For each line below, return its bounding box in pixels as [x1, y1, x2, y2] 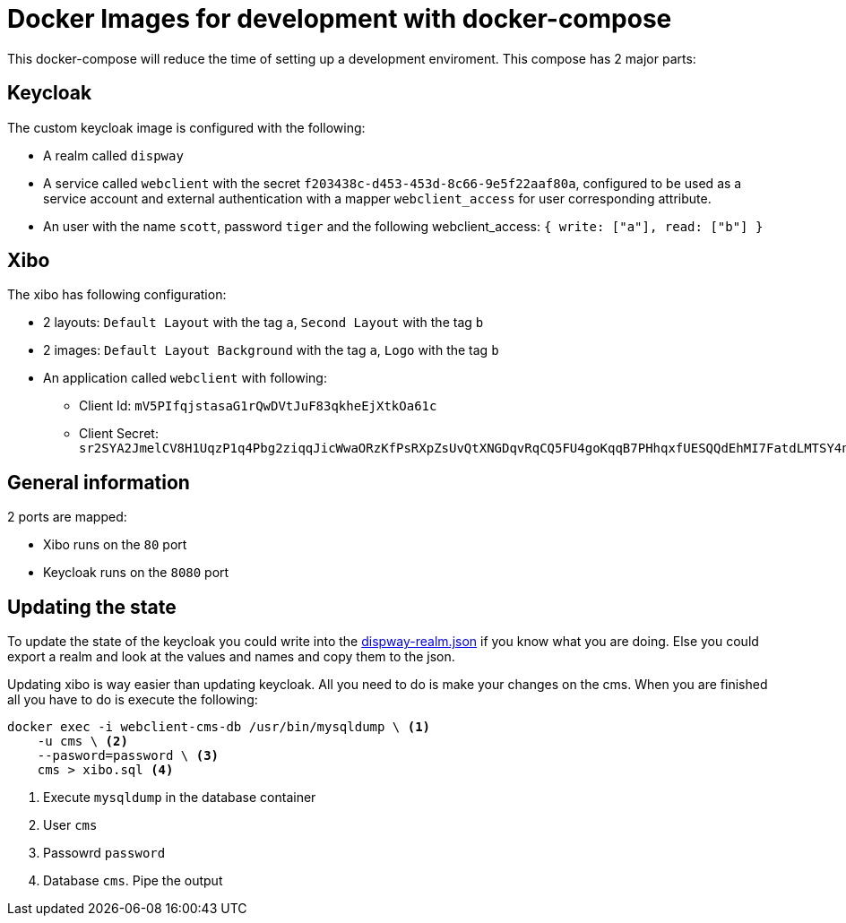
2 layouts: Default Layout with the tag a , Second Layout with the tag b [43, 315, 484, 331]
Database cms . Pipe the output [43, 873, 223, 889]
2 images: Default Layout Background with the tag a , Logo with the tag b [43, 342, 499, 358]
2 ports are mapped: [7, 509, 127, 525]
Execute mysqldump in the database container [43, 789, 316, 806]
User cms [43, 817, 98, 833]
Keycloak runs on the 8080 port [43, 565, 229, 581]
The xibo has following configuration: [7, 287, 227, 303]
